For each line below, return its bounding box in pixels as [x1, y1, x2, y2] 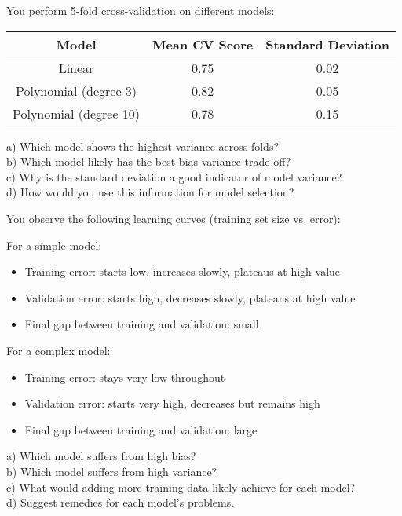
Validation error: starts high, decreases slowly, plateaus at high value [24, 289, 356, 306]
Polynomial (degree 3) [16, 81, 137, 100]
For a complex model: [6, 342, 111, 358]
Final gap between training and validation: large [24, 421, 258, 437]
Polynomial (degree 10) [13, 104, 141, 123]
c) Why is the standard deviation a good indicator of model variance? [6, 168, 342, 185]
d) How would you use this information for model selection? [6, 184, 294, 200]
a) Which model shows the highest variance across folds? [6, 137, 280, 154]
